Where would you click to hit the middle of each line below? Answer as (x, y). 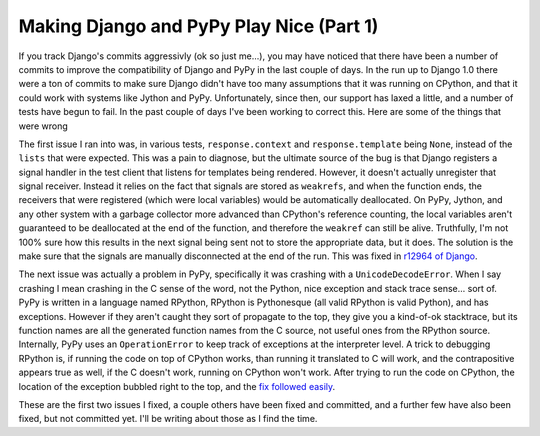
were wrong (43, 126)
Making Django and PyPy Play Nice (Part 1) (198, 26)
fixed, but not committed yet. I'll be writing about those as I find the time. (168, 419)
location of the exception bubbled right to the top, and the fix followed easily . (177, 386)
